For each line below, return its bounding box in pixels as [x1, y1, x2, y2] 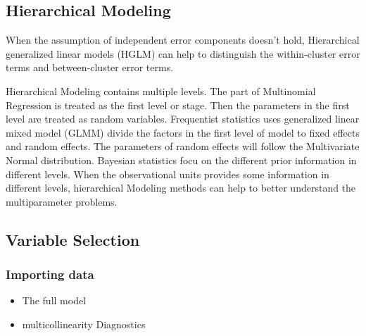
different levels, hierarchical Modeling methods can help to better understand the [6, 180, 356, 195]
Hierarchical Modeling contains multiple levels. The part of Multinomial [6, 83, 316, 98]
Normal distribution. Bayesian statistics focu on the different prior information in [6, 152, 357, 167]
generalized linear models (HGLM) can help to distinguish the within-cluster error [6, 46, 360, 61]
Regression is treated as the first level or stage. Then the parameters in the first [6, 97, 350, 112]
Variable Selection [6, 228, 140, 250]
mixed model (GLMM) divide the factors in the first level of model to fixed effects [6, 125, 360, 139]
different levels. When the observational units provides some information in [6, 166, 329, 181]
